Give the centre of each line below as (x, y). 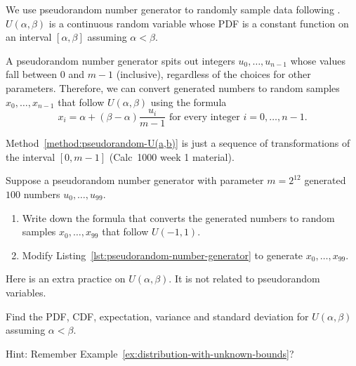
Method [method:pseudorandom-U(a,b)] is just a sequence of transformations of (178, 143)
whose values (318, 60)
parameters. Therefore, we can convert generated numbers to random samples (173, 87)
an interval (29, 37)
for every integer (204, 117)
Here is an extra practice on (66, 279)
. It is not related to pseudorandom (244, 279)
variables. (26, 292)
